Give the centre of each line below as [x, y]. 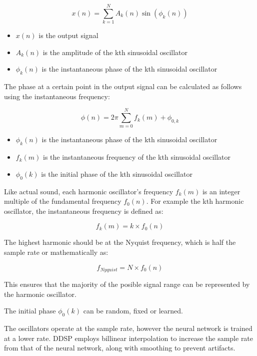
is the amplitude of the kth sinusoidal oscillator [115, 52]
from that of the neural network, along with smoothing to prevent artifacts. [120, 348]
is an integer [221, 191]
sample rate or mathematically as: [56, 252]
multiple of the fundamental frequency [63, 201]
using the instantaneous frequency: [57, 96]
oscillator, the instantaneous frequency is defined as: [84, 211]
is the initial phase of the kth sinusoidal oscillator [117, 173]
